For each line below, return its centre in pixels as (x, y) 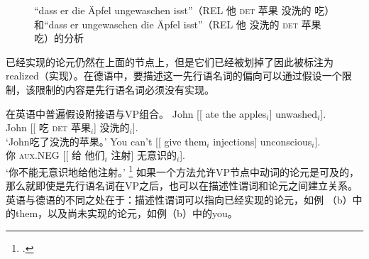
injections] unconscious (263, 141)
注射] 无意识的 (144, 155)
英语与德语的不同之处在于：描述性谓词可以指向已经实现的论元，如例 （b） (179, 199)
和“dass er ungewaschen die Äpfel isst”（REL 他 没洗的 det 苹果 (178, 24)
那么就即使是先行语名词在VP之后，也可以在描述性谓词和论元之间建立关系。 (182, 186)
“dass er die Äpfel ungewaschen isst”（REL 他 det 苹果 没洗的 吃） (184, 10)
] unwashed (293, 113)
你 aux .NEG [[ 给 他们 (55, 155)
